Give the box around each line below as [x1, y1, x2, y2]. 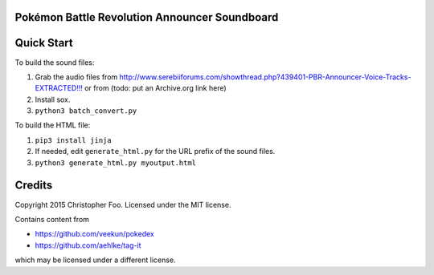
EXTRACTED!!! [35, 83, 84, 93]
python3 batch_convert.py [35, 107, 137, 115]
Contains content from [14, 214, 90, 224]
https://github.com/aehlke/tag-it [35, 241, 141, 250]
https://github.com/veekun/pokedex [35, 229, 154, 239]
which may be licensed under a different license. [14, 255, 176, 265]
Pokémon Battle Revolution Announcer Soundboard [14, 10, 279, 24]
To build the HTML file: [14, 120, 91, 130]
